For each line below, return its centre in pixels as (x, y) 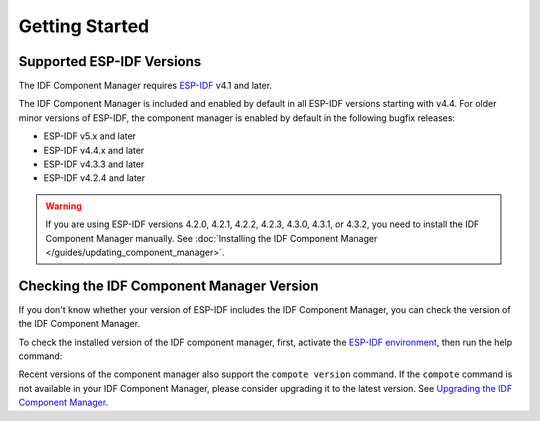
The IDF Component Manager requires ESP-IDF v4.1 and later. (145, 86)
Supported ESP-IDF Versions (110, 61)
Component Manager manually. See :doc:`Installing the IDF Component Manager (211, 238)
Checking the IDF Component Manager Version (168, 285)
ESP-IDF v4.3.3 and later (94, 164)
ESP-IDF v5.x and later (90, 136)
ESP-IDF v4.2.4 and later (94, 178)
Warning (63, 206)
